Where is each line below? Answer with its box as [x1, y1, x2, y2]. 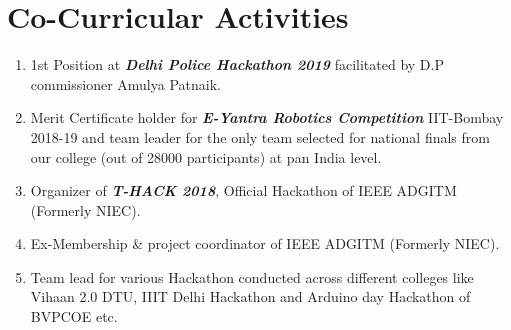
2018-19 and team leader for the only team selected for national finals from [30, 126, 490, 147]
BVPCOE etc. [30, 306, 118, 327]
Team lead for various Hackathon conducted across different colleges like [30, 266, 474, 287]
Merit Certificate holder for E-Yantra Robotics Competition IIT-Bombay [30, 107, 504, 128]
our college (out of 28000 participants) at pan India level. [30, 146, 382, 167]
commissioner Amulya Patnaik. [30, 73, 221, 94]
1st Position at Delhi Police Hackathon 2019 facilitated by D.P [30, 54, 444, 75]
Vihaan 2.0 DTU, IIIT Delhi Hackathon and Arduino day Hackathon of [30, 286, 471, 307]
